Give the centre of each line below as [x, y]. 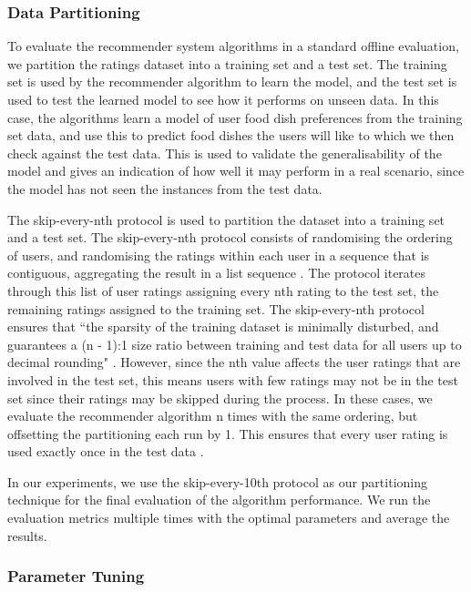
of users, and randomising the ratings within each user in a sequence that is [219, 255]
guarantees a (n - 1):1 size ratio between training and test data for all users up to [235, 344]
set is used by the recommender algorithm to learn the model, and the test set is [232, 82]
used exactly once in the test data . [106, 451]
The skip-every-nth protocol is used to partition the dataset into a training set [226, 219]
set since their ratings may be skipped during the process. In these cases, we [220, 398]
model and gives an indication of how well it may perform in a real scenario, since [236, 171]
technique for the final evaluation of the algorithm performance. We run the [219, 500]
